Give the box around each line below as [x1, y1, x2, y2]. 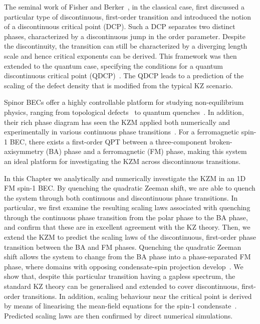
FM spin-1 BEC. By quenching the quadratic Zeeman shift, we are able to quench [4, 183, 255, 193]
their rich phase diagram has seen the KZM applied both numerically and [4, 116, 230, 127]
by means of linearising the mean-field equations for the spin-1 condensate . [4, 300, 237, 311]
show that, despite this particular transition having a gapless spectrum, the [4, 271, 235, 281]
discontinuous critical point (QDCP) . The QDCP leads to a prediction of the [4, 70, 244, 81]
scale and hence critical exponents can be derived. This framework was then [4, 50, 237, 61]
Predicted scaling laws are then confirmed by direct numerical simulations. [4, 310, 233, 320]
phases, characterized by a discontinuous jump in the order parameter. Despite [4, 31, 245, 41]
